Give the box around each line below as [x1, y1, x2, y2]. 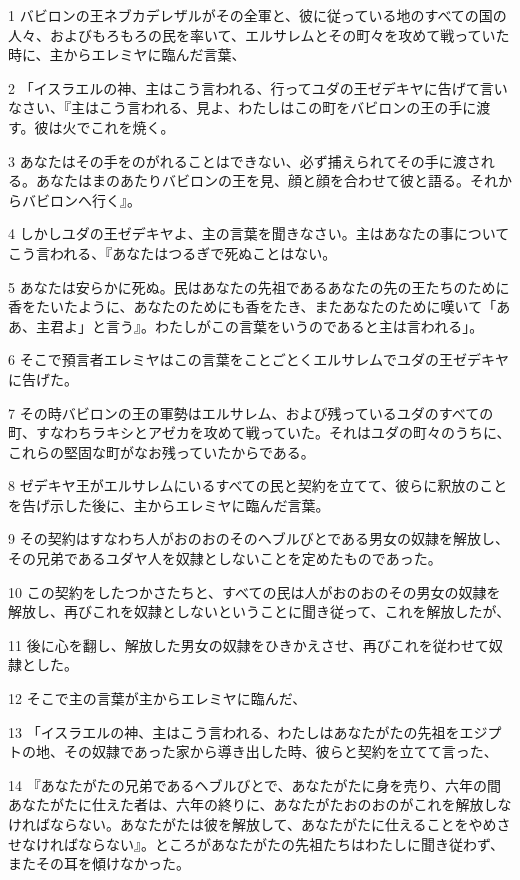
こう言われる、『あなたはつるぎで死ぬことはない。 [8, 242, 337, 263]
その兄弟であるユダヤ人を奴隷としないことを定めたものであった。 [8, 548, 442, 569]
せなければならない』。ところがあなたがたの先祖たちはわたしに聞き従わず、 [8, 833, 505, 854]
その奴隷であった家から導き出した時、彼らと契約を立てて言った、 [63, 741, 498, 762]
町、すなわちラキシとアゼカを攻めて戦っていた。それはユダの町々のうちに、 [8, 422, 511, 443]
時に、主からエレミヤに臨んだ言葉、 [8, 44, 246, 65]
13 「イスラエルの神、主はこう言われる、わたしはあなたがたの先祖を [8, 721, 460, 742]
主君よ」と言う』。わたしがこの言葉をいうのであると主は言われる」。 [35, 315, 484, 336]
